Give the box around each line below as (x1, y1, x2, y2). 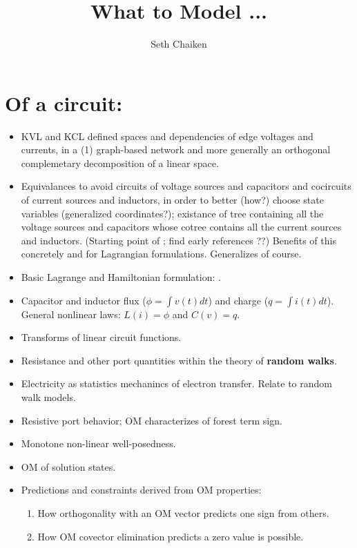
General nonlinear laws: (21, 306, 121, 321)
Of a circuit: (5, 88, 123, 117)
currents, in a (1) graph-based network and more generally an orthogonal (21, 142, 331, 157)
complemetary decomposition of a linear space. (21, 155, 219, 170)
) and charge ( (208, 293, 269, 307)
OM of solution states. (21, 459, 116, 473)
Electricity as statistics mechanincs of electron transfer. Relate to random (21, 376, 332, 391)
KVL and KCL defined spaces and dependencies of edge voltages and (21, 128, 313, 143)
